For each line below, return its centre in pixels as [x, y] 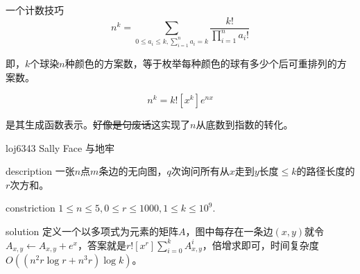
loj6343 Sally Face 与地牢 [60, 147]
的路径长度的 [326, 171]
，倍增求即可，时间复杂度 [260, 245]
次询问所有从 [200, 171]
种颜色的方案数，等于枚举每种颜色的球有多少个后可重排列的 [201, 63]
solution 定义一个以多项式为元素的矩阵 [92, 231]
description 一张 [40, 171]
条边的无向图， [133, 171]
